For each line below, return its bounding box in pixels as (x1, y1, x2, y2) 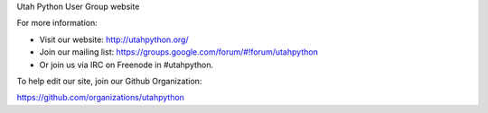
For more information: (16, 18, 99, 29)
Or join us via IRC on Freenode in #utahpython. (39, 59, 214, 70)
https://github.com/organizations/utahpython (16, 92, 185, 103)
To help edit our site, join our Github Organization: (16, 75, 202, 86)
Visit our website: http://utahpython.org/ (39, 34, 189, 45)
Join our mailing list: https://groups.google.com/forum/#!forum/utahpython (39, 47, 318, 57)
